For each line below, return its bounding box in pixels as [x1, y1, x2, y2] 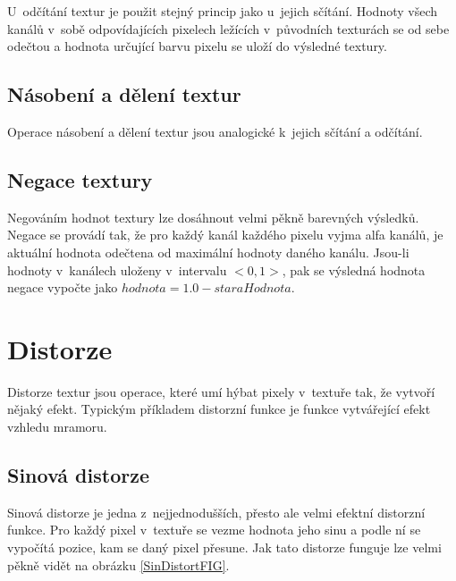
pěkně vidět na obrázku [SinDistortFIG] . [7, 555, 230, 574]
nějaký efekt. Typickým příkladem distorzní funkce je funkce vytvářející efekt [7, 400, 431, 418]
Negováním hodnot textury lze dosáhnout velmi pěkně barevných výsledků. [7, 207, 419, 226]
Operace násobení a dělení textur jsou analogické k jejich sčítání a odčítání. [7, 122, 423, 140]
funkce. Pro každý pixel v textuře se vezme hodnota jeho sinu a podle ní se [7, 520, 421, 539]
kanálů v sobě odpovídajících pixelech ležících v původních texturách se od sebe [7, 19, 450, 38]
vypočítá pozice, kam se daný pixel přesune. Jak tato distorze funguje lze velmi [7, 538, 442, 557]
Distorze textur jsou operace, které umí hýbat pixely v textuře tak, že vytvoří [7, 382, 435, 400]
